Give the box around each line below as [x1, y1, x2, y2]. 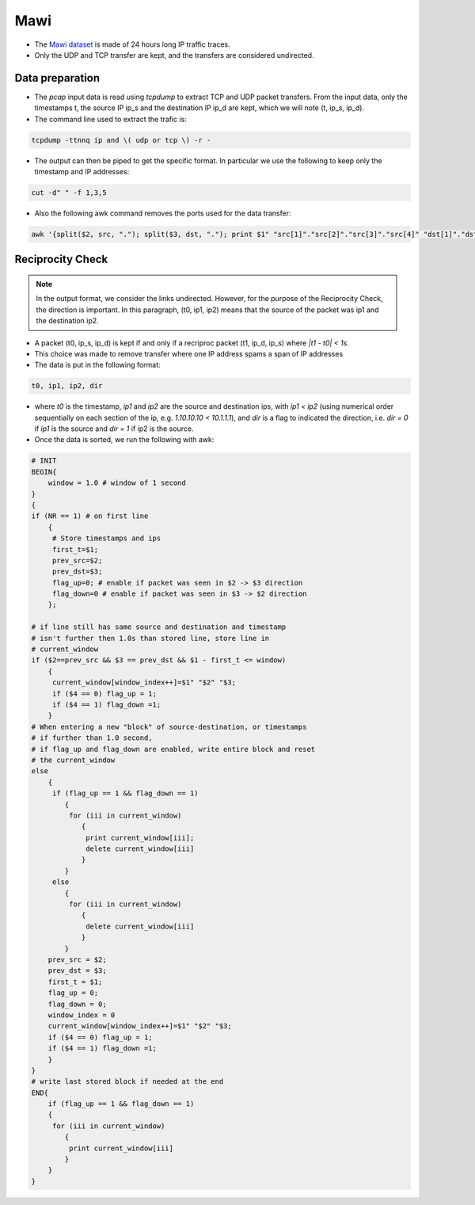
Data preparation [14, 71, 101, 85]
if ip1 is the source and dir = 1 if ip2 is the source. [34, 424, 194, 433]
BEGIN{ [31, 467, 57, 476]
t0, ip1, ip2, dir [31, 381, 103, 391]
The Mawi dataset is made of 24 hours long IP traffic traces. [34, 40, 230, 49]
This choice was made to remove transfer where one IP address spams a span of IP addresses [34, 349, 344, 358]
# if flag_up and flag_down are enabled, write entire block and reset [31, 745, 316, 753]
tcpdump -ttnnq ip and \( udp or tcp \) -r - [31, 135, 211, 144]
